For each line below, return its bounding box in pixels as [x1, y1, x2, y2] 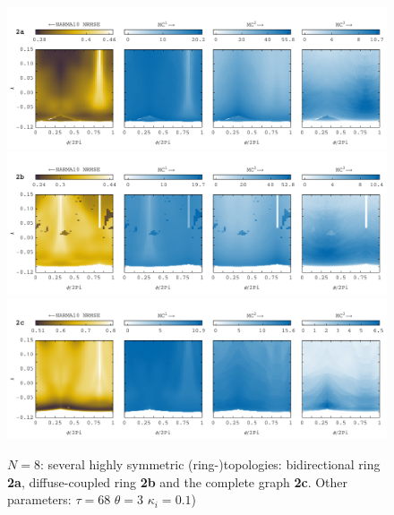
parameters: [7, 490, 72, 509]
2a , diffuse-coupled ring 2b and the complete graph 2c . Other [7, 472, 348, 491]
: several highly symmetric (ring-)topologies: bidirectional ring [39, 455, 381, 474]
